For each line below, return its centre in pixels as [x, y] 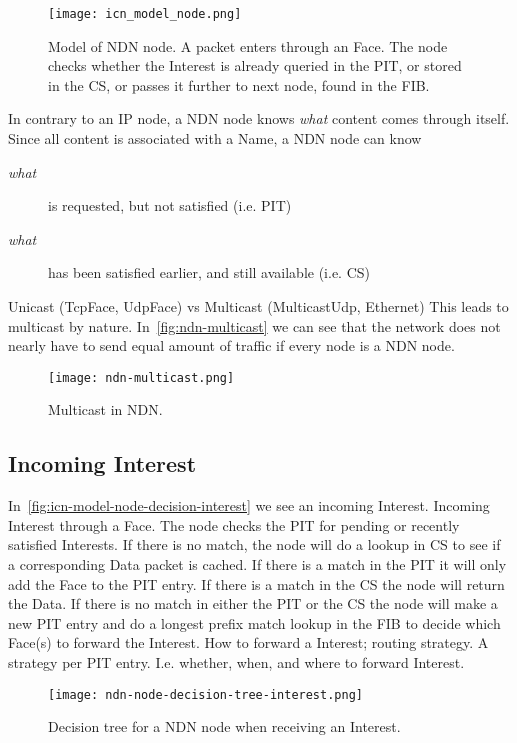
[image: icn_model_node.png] [145, 14]
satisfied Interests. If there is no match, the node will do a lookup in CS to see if [254, 544]
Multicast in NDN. [105, 409]
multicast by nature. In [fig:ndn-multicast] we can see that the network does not [254, 325]
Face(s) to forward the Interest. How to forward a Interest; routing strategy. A [248, 642]
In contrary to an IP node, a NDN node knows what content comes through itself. [259, 118]
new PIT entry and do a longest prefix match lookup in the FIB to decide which [254, 622]
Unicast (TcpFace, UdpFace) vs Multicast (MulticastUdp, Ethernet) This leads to [258, 306]
